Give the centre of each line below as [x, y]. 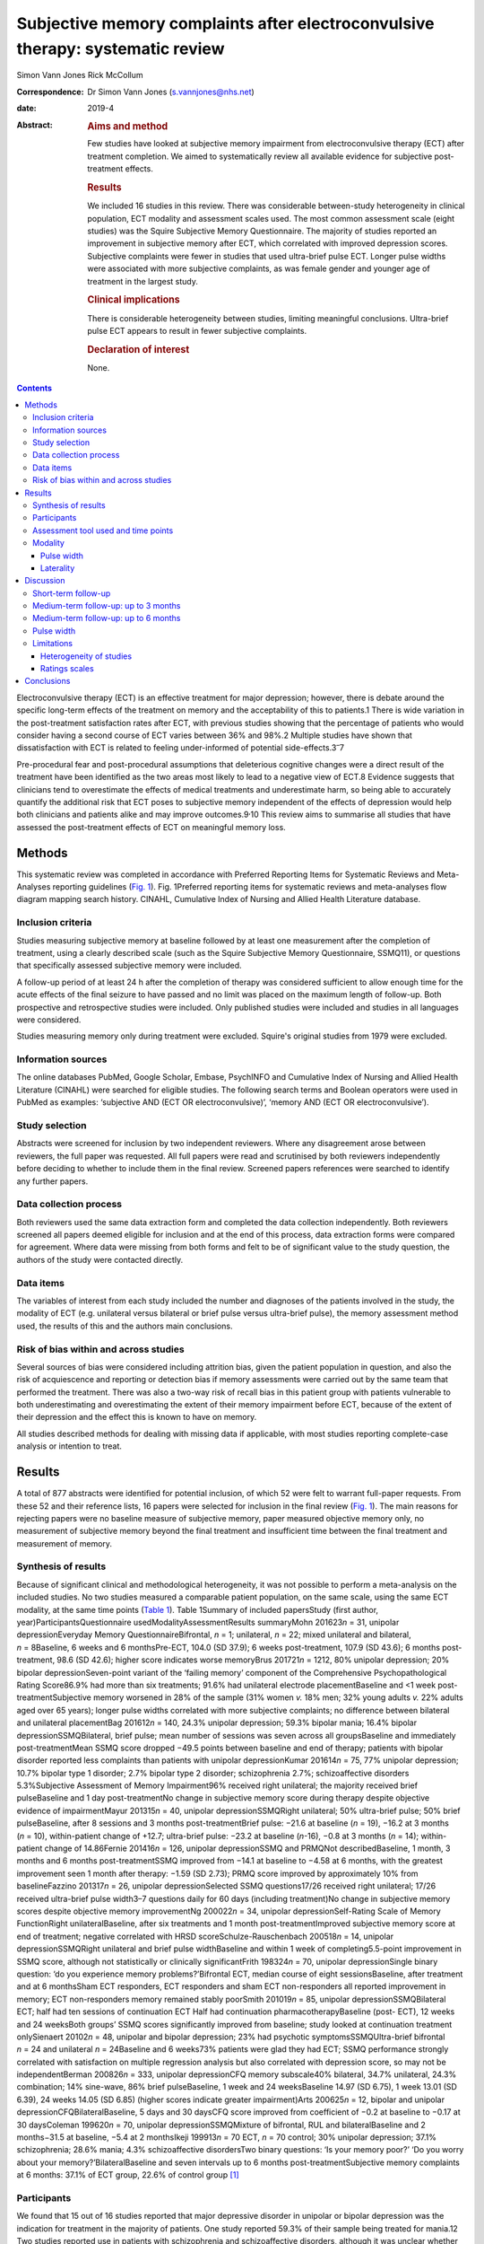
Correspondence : [50, 92]
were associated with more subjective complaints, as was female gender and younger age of [259, 268]
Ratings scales [67, 669]
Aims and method [128, 126]
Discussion [45, 581]
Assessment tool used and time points [103, 530]
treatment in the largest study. [143, 281]
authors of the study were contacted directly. [100, 1259]
